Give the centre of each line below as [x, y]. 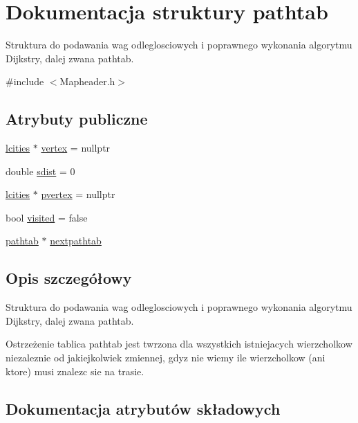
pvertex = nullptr [78, 194]
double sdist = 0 [40, 171]
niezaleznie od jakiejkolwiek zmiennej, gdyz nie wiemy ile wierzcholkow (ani [166, 358]
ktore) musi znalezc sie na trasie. [75, 371]
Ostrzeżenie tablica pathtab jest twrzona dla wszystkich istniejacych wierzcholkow [179, 344]
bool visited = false [47, 217]
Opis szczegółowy [69, 278]
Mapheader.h [87, 81]
